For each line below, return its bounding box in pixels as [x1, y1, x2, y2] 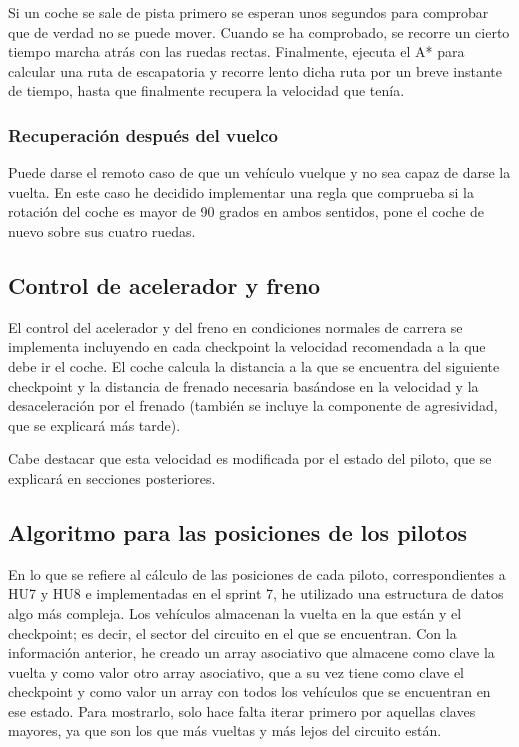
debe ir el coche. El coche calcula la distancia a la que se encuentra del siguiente [8, 355, 500, 376]
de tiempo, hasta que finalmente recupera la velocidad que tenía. [8, 80, 405, 101]
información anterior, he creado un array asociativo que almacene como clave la [8, 642, 495, 663]
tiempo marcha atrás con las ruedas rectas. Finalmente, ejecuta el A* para [8, 41, 465, 62]
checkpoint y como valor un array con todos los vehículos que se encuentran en [8, 681, 491, 702]
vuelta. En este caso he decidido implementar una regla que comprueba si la [8, 181, 475, 202]
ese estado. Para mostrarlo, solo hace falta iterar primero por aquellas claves [8, 700, 476, 721]
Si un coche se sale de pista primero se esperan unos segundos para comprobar [8, 2, 489, 22]
